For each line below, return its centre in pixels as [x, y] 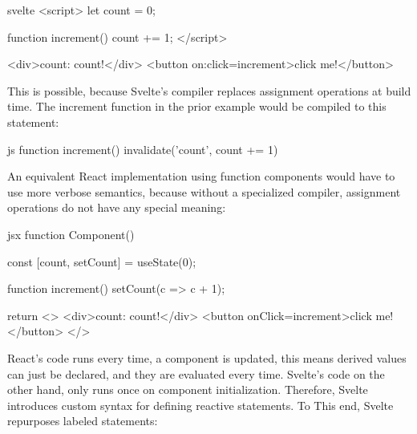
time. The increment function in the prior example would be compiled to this [197, 106]
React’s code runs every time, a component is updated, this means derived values [207, 357]
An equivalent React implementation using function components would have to [201, 176]
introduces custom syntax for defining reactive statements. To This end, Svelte [200, 405]
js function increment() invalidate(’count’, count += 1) [143, 149]
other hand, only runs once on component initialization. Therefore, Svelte [188, 389]
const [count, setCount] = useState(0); [102, 261]
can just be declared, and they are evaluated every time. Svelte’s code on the [196, 373]
